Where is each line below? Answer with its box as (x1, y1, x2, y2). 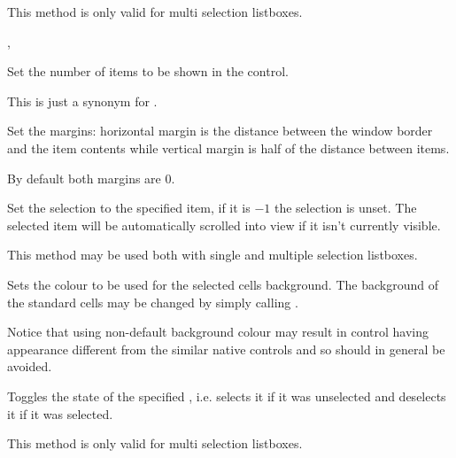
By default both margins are (7, 168, 161, 187)
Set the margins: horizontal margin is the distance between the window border (7, 121, 433, 140)
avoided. (7, 357, 52, 376)
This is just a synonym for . (7, 91, 158, 110)
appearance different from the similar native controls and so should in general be (7, 339, 445, 358)
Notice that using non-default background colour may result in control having (7, 322, 429, 341)
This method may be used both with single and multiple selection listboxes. (7, 245, 418, 264)
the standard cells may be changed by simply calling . (7, 292, 298, 311)
